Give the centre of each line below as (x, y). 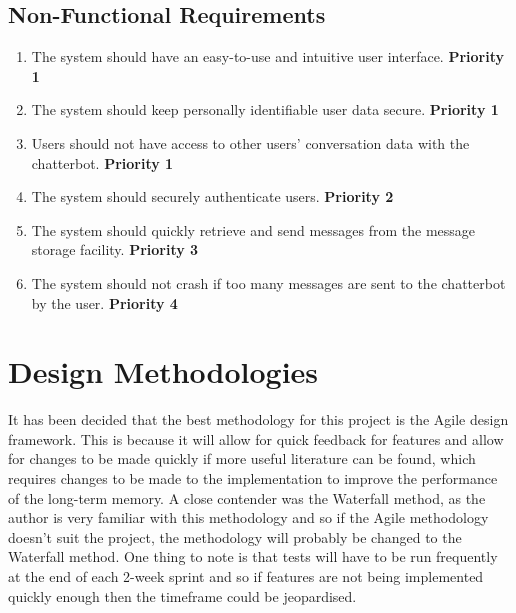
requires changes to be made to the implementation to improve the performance (253, 478)
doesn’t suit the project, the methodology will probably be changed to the (235, 536)
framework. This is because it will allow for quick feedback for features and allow (256, 438)
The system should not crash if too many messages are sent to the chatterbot (268, 282)
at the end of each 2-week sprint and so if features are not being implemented (246, 576)
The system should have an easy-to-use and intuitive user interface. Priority (267, 56)
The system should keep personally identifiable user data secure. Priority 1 (265, 109)
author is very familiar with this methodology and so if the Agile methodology (248, 517)
